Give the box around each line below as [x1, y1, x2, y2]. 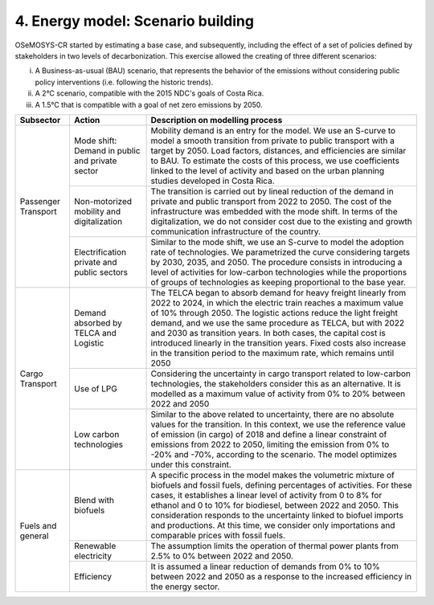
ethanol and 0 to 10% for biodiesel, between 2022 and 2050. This [150, 499, 399, 510]
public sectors [73, 266, 129, 277]
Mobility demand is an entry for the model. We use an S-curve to [150, 125, 396, 136]
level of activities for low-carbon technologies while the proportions [150, 266, 407, 277]
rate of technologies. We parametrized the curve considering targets [150, 246, 410, 257]
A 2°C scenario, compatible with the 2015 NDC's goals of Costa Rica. [35, 88, 264, 98]
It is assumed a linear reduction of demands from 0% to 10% [150, 561, 381, 572]
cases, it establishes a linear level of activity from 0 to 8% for [150, 489, 383, 501]
